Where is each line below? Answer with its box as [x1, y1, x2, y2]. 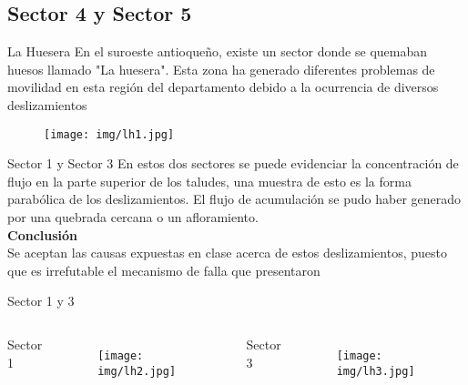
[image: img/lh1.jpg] [44, 127, 175, 141]
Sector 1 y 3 [7, 291, 75, 310]
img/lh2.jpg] [97, 364, 177, 378]
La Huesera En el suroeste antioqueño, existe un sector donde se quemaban [7, 42, 427, 61]
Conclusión [7, 225, 78, 244]
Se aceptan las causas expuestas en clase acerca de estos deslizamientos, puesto [7, 243, 447, 262]
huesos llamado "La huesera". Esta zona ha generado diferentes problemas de [7, 59, 435, 78]
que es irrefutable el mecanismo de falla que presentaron [7, 260, 320, 279]
